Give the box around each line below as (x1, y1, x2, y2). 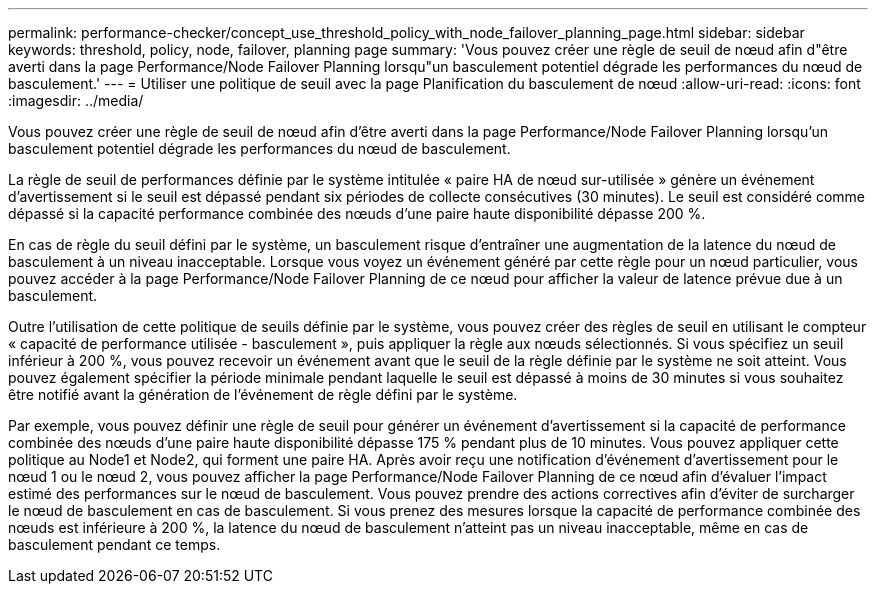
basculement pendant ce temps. (8, 536, 221, 553)
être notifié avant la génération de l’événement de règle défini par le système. (8, 386, 518, 403)
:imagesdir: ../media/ (8, 92, 144, 109)
